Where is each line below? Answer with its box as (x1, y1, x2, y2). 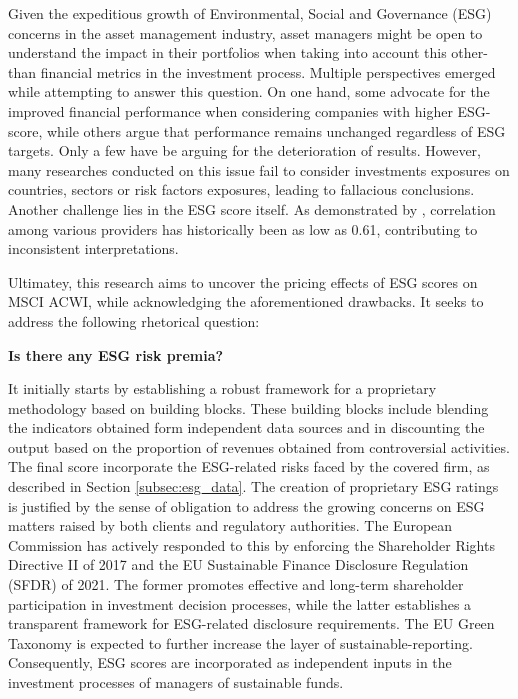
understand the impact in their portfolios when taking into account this (8, 42, 447, 63)
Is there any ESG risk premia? (8, 344, 224, 365)
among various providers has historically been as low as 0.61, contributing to (8, 218, 478, 239)
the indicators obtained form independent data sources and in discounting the (8, 417, 485, 438)
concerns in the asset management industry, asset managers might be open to (8, 22, 483, 43)
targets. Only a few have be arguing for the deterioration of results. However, (8, 140, 482, 161)
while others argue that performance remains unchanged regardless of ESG (46, 120, 506, 141)
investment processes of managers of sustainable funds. (8, 672, 344, 692)
